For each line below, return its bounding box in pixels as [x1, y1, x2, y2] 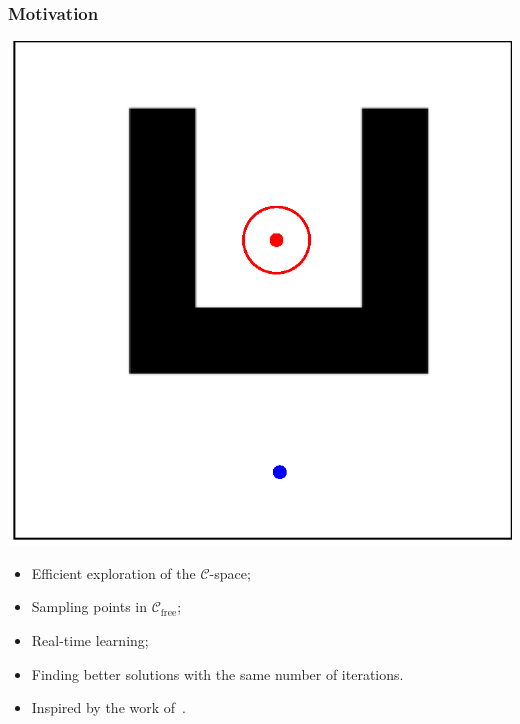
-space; [209, 562, 251, 583]
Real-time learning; [31, 630, 149, 650]
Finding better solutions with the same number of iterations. [31, 663, 404, 684]
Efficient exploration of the [31, 562, 196, 583]
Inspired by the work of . [31, 697, 186, 718]
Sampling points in [31, 596, 148, 617]
